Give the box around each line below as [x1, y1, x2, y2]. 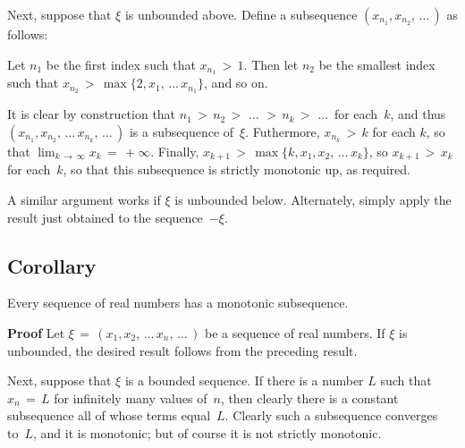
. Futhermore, [245, 122, 320, 140]
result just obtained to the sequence [7, 207, 203, 226]
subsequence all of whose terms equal [7, 406, 211, 425]
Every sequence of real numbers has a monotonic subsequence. [7, 293, 349, 312]
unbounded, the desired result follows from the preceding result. [7, 341, 358, 359]
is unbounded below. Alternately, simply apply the [174, 190, 452, 208]
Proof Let [7, 323, 65, 342]
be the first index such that [46, 55, 196, 73]
